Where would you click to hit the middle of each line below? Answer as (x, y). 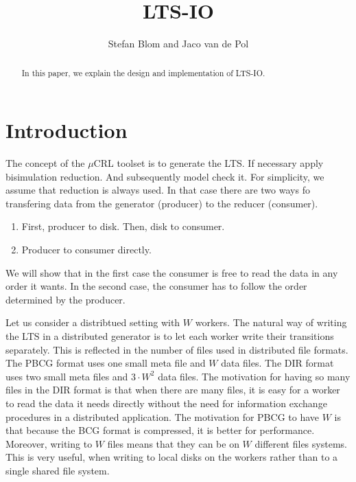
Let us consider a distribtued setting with (93, 322)
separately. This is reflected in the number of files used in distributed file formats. (177, 349)
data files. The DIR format (277, 363)
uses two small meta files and (67, 376)
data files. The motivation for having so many (254, 376)
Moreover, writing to (49, 443)
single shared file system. (58, 470)
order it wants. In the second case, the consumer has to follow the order (156, 286)
